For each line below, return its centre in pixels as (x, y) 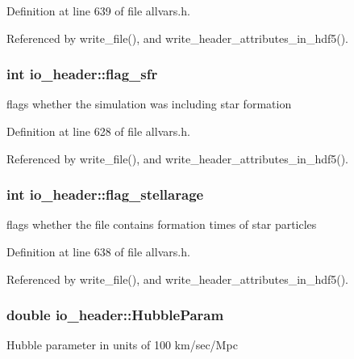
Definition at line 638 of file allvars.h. (98, 251)
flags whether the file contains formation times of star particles (162, 224)
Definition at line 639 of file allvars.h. (98, 11)
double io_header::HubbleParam (115, 315)
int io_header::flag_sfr (82, 74)
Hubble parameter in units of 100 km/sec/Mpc (122, 345)
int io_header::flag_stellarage (105, 194)
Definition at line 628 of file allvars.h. (98, 131)
